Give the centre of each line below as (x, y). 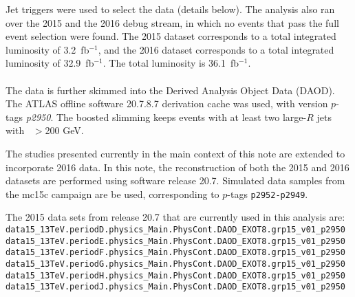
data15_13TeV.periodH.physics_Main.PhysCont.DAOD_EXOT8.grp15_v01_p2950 (175, 275)
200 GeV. (64, 130)
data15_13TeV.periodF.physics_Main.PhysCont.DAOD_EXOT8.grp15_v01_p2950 (175, 253)
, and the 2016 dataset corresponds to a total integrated (216, 49)
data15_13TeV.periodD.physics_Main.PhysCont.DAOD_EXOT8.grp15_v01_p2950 (175, 229)
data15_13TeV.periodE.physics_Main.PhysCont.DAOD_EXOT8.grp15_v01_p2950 (175, 241)
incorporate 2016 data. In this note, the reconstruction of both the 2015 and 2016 (177, 167)
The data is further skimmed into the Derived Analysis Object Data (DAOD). (170, 90)
